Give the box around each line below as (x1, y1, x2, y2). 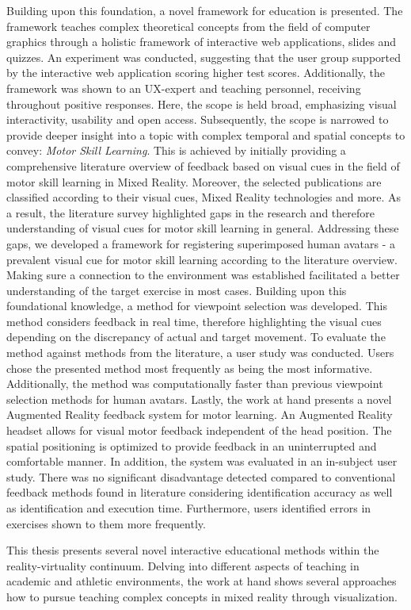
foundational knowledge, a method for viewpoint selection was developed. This (6, 297, 387, 314)
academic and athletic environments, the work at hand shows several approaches (6, 573, 397, 589)
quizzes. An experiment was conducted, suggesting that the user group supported (6, 48, 401, 65)
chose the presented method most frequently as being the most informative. (6, 359, 373, 376)
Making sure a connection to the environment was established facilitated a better (6, 267, 400, 283)
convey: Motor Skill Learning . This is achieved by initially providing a (6, 142, 346, 159)
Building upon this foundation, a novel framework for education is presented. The (6, 2, 403, 18)
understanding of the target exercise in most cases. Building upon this (6, 282, 347, 298)
